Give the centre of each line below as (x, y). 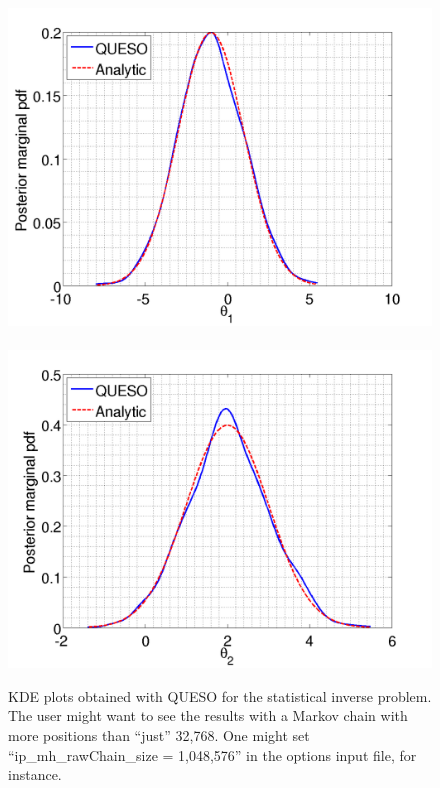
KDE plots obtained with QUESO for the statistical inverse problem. (220, 695)
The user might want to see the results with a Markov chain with (208, 715)
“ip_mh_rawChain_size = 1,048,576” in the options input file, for (212, 754)
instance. (35, 774)
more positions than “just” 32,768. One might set (159, 734)
